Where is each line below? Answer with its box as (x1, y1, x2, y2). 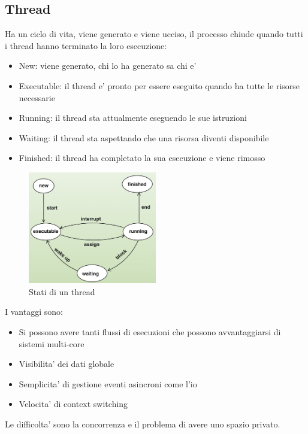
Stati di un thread (29, 285, 95, 298)
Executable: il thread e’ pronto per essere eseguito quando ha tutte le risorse (19, 79, 300, 92)
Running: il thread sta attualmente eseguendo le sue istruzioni (19, 111, 247, 124)
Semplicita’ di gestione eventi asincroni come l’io (19, 377, 197, 390)
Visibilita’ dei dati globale (19, 357, 114, 370)
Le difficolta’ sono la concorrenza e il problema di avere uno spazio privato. (5, 418, 280, 430)
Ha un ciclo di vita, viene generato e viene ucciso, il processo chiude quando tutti (5, 28, 303, 40)
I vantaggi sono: (5, 305, 63, 318)
